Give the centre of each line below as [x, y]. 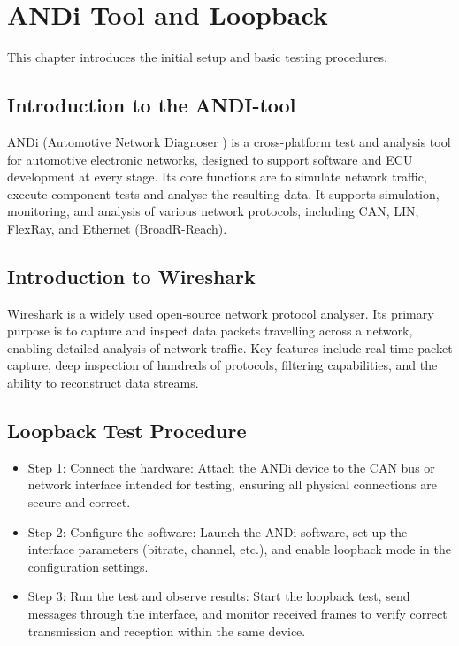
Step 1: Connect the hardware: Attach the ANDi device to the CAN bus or [231, 467]
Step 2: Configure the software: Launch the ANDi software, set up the [218, 531]
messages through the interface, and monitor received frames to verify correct [237, 614]
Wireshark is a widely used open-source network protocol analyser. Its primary [221, 313]
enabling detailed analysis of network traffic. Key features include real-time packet [230, 347]
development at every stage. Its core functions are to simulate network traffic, [217, 177]
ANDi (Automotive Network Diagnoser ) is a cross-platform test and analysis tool [229, 141]
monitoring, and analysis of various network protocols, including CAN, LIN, [213, 211]
